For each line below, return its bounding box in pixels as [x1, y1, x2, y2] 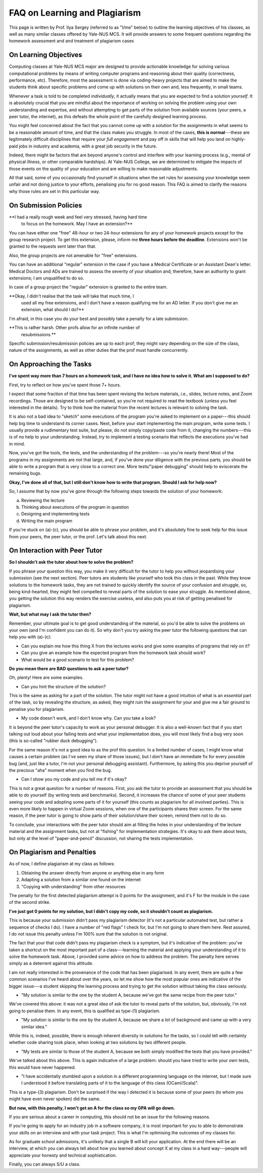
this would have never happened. [9, 1064, 76, 1070]
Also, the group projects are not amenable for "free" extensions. [9, 252, 138, 258]
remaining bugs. [9, 470, 42, 476]
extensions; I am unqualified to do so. [9, 275, 85, 281]
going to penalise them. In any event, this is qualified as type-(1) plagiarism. [9, 1008, 161, 1014]
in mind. [9, 441, 25, 447]
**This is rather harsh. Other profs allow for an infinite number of [9, 325, 140, 331]
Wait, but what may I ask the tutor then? [9, 611, 92, 618]
